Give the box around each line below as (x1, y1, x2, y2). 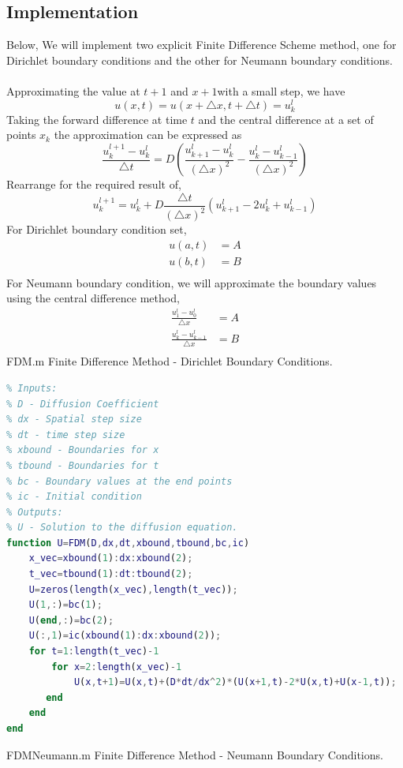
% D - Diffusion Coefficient (6, 398, 159, 410)
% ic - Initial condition (6, 491, 142, 503)
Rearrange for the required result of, (6, 176, 181, 192)
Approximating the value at (6, 82, 140, 99)
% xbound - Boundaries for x (6, 444, 159, 456)
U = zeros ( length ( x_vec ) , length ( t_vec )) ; (28, 583, 238, 595)
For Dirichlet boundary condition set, (6, 221, 187, 237)
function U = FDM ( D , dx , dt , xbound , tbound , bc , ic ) (6, 537, 250, 549)
